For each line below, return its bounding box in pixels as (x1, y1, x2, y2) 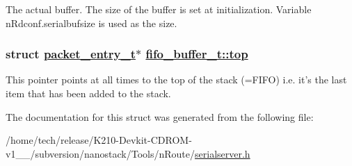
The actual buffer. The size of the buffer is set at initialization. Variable (6, 2, 312, 16)
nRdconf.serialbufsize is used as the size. (6, 15, 177, 30)
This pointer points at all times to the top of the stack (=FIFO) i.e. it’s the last (6, 72, 347, 87)
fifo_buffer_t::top (145, 45, 248, 63)
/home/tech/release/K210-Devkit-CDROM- (6, 133, 192, 147)
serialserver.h (195, 146, 250, 160)
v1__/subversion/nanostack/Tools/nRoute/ (6, 146, 195, 160)
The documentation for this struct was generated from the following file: (6, 109, 314, 124)
